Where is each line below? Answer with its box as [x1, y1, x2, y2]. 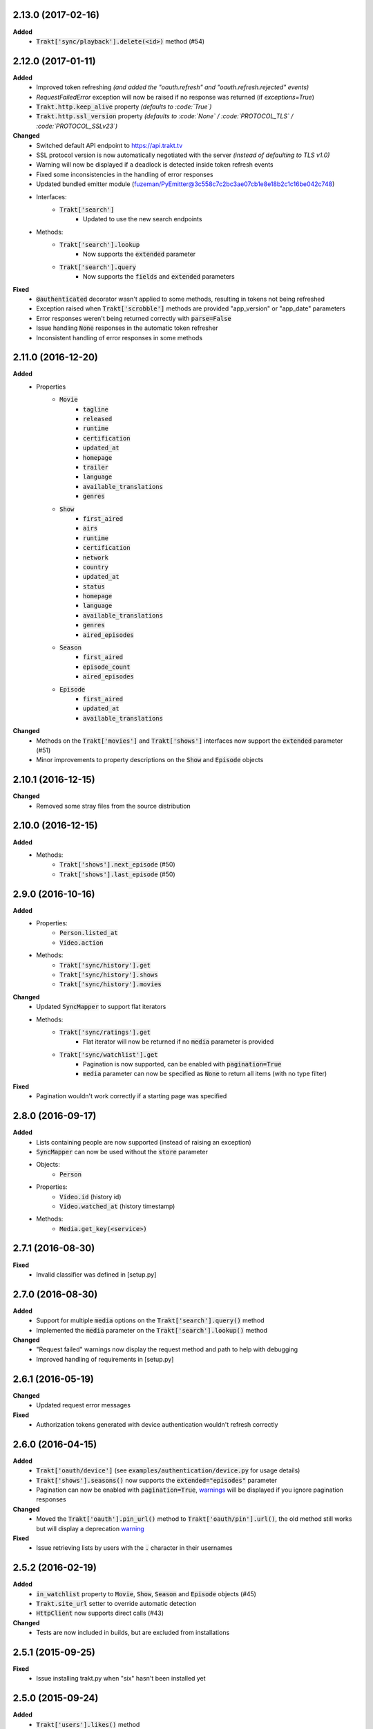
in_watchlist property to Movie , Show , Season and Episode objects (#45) [36, 1589, 257, 1598]
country [83, 563, 109, 571]
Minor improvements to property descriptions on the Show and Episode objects [36, 756, 264, 764]
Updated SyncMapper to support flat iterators [36, 1003, 166, 1011]
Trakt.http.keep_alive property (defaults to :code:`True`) [36, 102, 212, 111]
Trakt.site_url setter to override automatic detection [36, 1600, 197, 1608]
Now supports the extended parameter [83, 250, 196, 259]
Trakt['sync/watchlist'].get [59, 1051, 158, 1058]
